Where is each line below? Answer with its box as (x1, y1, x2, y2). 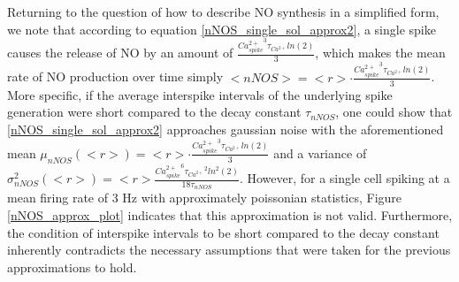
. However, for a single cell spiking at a (239, 169, 450, 187)
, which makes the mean (315, 43, 446, 62)
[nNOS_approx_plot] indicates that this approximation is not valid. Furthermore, (7, 206, 453, 224)
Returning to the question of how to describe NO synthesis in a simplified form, (7, 3, 440, 20)
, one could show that (335, 103, 453, 121)
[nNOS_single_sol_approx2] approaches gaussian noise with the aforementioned (7, 119, 444, 138)
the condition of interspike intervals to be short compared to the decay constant (7, 223, 440, 241)
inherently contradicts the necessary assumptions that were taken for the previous (7, 240, 451, 259)
